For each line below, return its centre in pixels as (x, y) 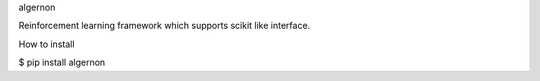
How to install (46, 44)
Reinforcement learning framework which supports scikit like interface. (164, 26)
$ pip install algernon (62, 62)
